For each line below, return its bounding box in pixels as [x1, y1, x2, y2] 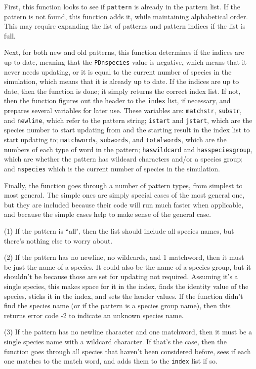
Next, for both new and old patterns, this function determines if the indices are [4, 47, 244, 57]
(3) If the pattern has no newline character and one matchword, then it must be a [4, 327, 252, 337]
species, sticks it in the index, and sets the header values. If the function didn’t [4, 290, 243, 301]
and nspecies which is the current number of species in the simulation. [4, 163, 220, 173]
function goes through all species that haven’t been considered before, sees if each [4, 346, 251, 356]
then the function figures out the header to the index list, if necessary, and [4, 95, 231, 106]
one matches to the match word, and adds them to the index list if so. [4, 356, 217, 366]
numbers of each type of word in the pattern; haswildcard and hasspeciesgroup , [4, 144, 253, 154]
